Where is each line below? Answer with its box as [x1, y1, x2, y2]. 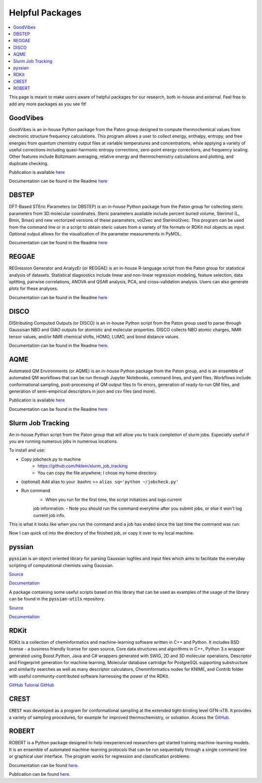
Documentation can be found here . [9, 762, 79, 768]
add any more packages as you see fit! [9, 101, 87, 107]
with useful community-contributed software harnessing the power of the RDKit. [9, 673, 169, 679]
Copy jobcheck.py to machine [21, 456, 81, 462]
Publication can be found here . [9, 771, 70, 777]
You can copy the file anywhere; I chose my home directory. [37, 470, 158, 476]
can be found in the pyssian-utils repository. [9, 596, 105, 602]
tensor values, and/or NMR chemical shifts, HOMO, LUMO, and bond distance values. [9, 333, 180, 339]
